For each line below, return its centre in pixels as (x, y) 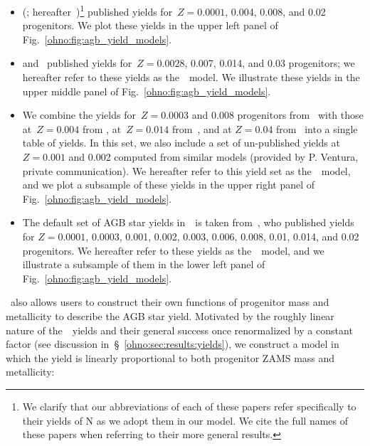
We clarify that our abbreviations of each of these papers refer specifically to (189, 406)
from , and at (202, 128)
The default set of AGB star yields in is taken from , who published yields (188, 222)
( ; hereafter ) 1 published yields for (97, 10)
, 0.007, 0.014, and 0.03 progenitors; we (270, 63)
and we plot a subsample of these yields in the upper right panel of (169, 185)
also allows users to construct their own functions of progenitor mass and (170, 302)
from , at (102, 128)
